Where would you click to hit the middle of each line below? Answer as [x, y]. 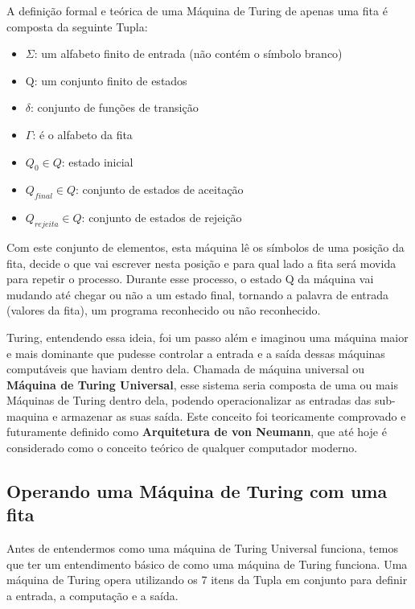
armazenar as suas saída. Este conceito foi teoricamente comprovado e [234, 416]
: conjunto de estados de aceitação [160, 189]
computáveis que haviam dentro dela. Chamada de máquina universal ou [186, 369]
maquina [28, 416]
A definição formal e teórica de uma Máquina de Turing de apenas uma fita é [197, 10]
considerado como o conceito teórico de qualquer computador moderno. [182, 448]
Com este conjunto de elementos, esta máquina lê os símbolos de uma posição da [205, 247]
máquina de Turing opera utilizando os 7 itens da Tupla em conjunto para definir [207, 580]
